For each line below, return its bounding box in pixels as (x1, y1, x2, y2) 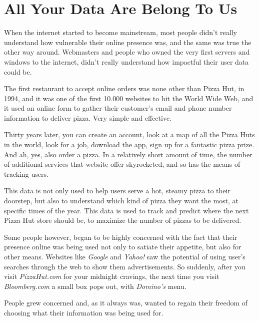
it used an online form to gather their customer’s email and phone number (4, 103, 232, 113)
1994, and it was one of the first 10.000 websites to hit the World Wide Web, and (4, 93, 253, 103)
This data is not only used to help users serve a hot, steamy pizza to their (4, 185, 230, 196)
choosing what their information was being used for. (4, 307, 163, 317)
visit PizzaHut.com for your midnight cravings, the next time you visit (4, 271, 219, 281)
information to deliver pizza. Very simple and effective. (4, 112, 172, 123)
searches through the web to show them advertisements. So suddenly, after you (4, 261, 245, 271)
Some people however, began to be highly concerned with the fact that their (4, 231, 237, 242)
